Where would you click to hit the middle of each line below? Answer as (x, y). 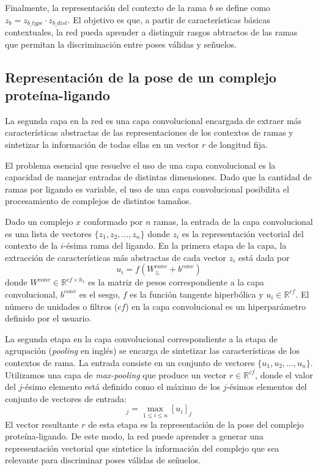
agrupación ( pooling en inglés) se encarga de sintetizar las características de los (152, 351)
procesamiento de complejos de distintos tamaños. (98, 201)
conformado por (113, 221)
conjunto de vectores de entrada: (66, 398)
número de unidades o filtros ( (61, 306)
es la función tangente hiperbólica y (197, 294)
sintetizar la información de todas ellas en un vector (102, 145)
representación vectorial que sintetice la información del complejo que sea (142, 448)
